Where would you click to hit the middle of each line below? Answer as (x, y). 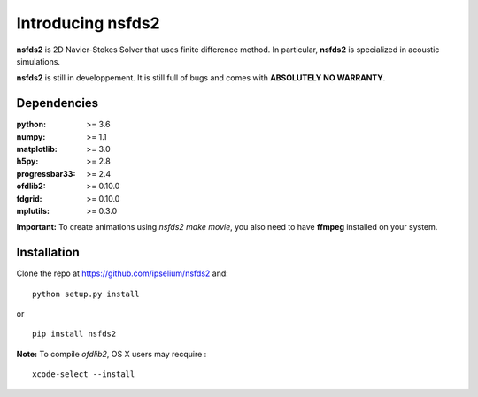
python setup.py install (86, 294)
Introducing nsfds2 (88, 23)
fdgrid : (30, 198)
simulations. (39, 61)
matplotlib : (37, 149)
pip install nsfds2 (74, 334)
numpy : (31, 136)
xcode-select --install (84, 374)
